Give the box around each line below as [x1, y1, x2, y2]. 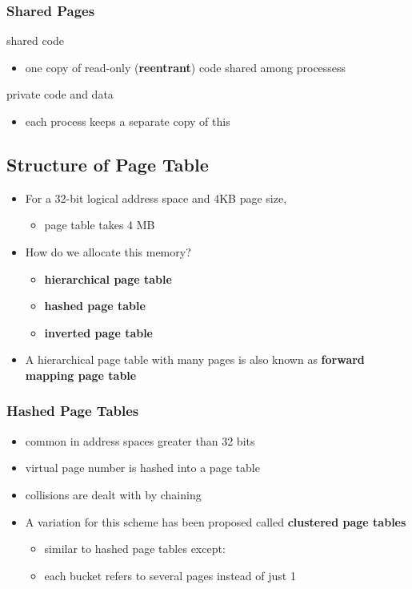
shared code [6, 32, 65, 49]
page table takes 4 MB [44, 216, 155, 233]
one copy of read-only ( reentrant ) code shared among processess [25, 58, 346, 75]
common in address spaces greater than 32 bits [25, 432, 255, 449]
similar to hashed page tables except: [44, 540, 226, 557]
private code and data [6, 86, 114, 103]
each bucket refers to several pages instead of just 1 [44, 567, 296, 583]
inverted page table [44, 324, 154, 341]
